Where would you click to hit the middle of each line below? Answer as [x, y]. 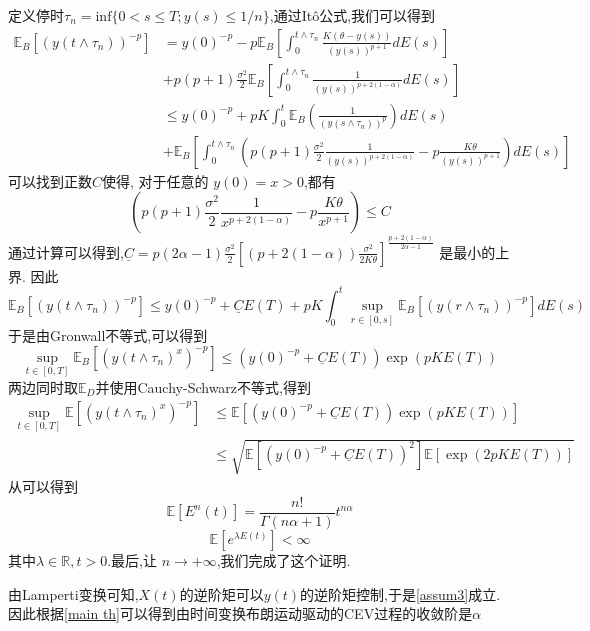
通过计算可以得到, [66, 251]
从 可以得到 [43, 486]
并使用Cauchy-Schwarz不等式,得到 [203, 386]
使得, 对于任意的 [155, 180]
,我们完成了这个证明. [283, 560]
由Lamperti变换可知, [73, 593]
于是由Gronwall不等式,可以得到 [108, 335]
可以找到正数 [50, 180]
